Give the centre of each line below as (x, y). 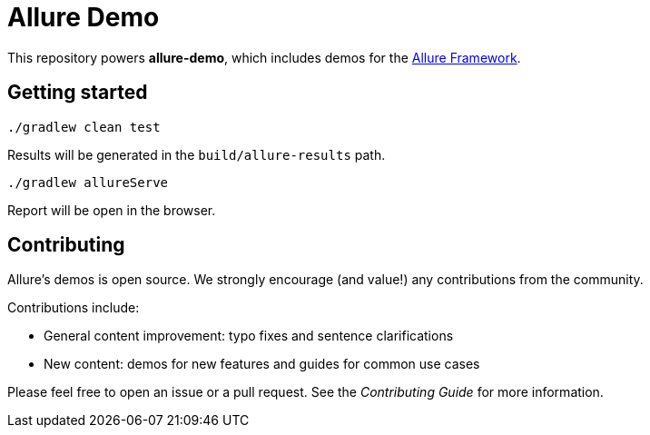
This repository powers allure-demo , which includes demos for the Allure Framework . (264, 57)
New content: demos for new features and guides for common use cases (262, 364)
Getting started (78, 93)
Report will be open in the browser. (112, 210)
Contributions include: (74, 308)
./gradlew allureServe (88, 182)
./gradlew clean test (84, 127)
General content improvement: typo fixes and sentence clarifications (249, 336)
